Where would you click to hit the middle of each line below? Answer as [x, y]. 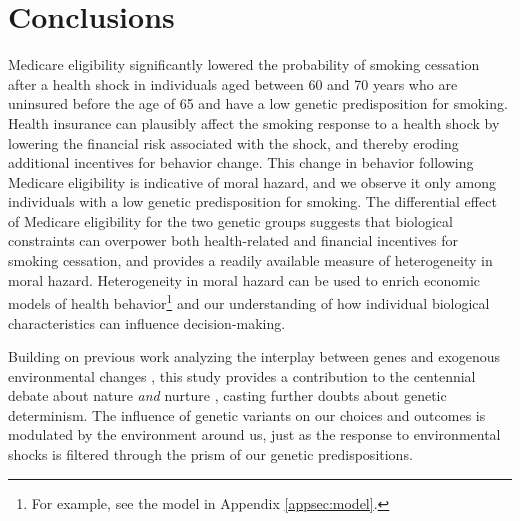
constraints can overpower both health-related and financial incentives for [233, 240]
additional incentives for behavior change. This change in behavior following [241, 162]
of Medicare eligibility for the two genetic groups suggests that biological [230, 220]
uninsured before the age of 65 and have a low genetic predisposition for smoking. [258, 103]
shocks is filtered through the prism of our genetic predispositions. [210, 454]
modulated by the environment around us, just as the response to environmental [254, 434]
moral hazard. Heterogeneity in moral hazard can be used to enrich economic [244, 279]
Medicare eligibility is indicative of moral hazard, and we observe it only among [252, 181]
